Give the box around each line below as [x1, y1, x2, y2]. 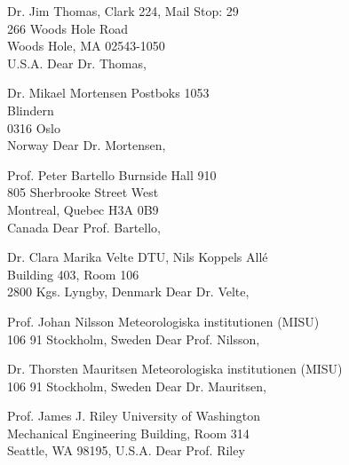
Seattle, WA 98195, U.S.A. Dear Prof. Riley [7, 441, 245, 460]
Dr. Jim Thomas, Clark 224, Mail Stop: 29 [7, 2, 239, 20]
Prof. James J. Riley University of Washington [7, 406, 260, 425]
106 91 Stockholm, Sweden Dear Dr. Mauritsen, [7, 376, 266, 395]
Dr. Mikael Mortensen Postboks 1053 [7, 83, 210, 102]
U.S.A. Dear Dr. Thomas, [7, 53, 147, 72]
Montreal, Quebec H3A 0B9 [7, 200, 159, 218]
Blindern [7, 100, 54, 119]
